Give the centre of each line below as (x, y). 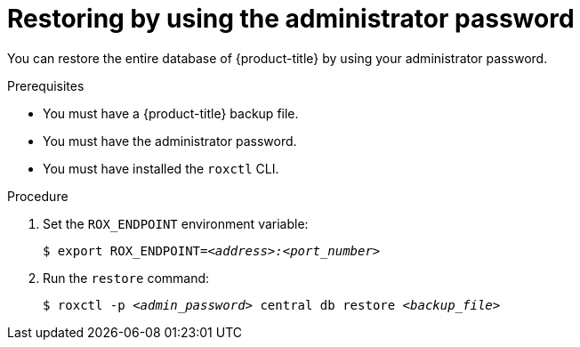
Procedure (38, 196)
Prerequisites (46, 85)
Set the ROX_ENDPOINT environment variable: (176, 223)
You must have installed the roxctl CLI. (161, 168)
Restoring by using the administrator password (291, 19)
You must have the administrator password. (170, 141)
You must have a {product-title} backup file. (171, 113)
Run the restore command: (126, 278)
